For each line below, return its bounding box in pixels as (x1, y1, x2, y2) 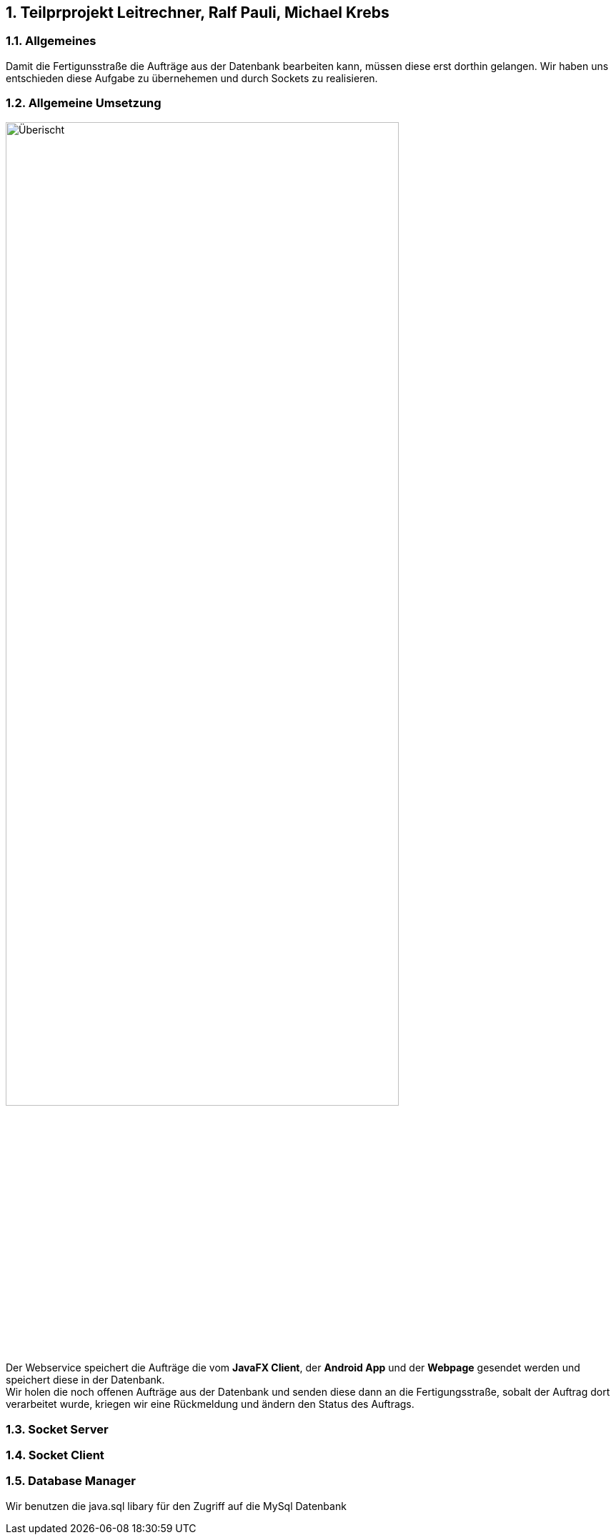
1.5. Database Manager (6, 1474, 136, 1489)
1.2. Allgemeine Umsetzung (6, 96, 162, 111)
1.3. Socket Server (6, 1421, 109, 1436)
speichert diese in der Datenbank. (6, 1374, 165, 1386)
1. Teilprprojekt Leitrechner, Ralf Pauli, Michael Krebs (6, 4, 389, 21)
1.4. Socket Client (6, 1447, 104, 1462)
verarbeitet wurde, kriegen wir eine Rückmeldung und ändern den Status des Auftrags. (6, 1398, 414, 1411)
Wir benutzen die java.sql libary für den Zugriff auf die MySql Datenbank (6, 1499, 347, 1512)
